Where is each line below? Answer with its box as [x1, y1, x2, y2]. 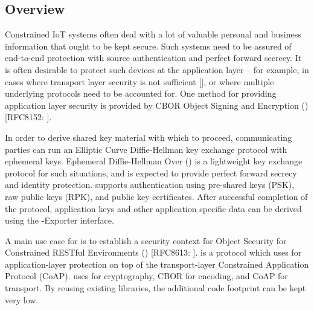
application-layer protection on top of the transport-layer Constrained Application [5, 257, 309, 270]
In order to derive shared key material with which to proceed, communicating [5, 131, 292, 143]
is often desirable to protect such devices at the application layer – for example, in [5, 63, 309, 76]
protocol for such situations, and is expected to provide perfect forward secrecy [5, 166, 297, 179]
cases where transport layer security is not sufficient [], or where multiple [5, 75, 274, 88]
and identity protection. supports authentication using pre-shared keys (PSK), [5, 178, 295, 191]
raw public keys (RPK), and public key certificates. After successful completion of [5, 190, 308, 202]
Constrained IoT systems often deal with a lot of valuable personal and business [5, 28, 301, 40]
